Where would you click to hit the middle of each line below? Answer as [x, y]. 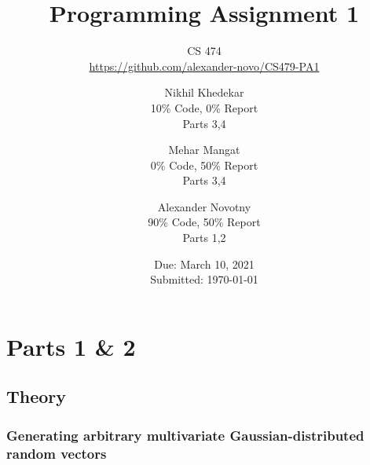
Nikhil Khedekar [204, 92]
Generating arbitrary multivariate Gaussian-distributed [185, 435]
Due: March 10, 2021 [204, 264]
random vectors [57, 453]
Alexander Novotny [204, 206]
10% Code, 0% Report [204, 107]
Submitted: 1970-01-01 [204, 279]
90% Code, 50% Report [204, 222]
